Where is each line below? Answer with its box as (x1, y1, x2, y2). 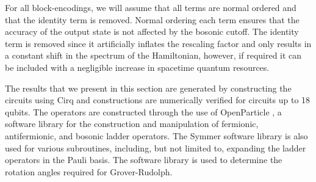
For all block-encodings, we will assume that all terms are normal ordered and (5, 1, 296, 13)
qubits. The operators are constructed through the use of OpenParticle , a (5, 105, 282, 118)
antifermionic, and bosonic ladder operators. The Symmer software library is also (5, 129, 308, 142)
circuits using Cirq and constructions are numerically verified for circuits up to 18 (5, 93, 311, 106)
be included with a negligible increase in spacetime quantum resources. (5, 60, 270, 73)
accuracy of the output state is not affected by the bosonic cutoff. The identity (5, 25, 299, 38)
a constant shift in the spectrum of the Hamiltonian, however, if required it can (5, 49, 302, 62)
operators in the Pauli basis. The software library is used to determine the (5, 153, 282, 166)
